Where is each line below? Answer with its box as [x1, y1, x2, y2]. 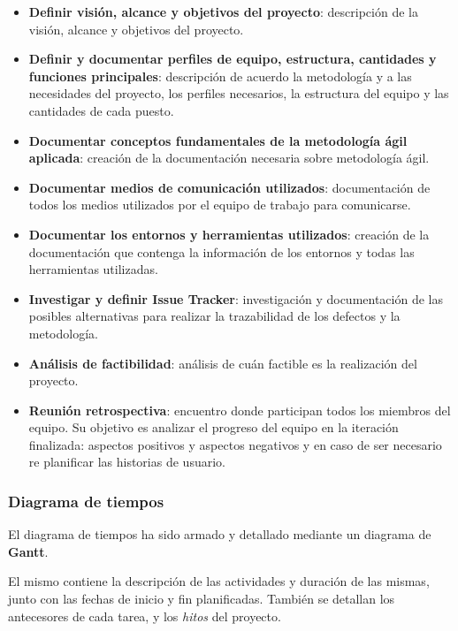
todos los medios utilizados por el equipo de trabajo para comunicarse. [28, 195, 411, 214]
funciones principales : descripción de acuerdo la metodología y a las [28, 66, 412, 85]
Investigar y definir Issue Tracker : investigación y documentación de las [28, 289, 443, 308]
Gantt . [8, 542, 49, 560]
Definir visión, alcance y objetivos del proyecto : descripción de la [28, 3, 418, 20]
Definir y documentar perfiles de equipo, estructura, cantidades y [28, 49, 437, 68]
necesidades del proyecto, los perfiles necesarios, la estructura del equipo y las [28, 84, 449, 103]
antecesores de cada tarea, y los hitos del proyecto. [8, 606, 281, 625]
